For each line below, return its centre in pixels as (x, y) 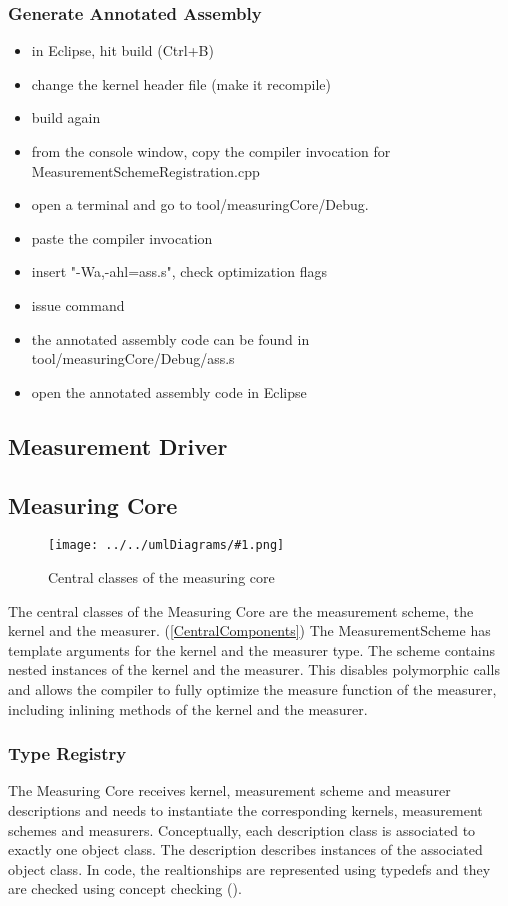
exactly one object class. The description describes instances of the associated (245, 849)
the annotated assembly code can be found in (170, 338)
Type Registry (67, 753)
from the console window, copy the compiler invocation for (211, 151)
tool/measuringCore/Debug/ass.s (133, 358)
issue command (78, 304)
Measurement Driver (118, 445)
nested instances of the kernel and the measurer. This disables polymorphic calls (254, 669)
